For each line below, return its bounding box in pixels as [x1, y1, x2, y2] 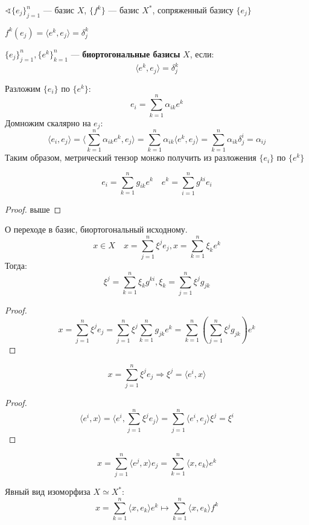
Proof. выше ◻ [5, 202, 62, 215]
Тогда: [5, 259, 27, 272]
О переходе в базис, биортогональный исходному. [5, 223, 188, 236]
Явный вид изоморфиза [5, 485, 91, 498]
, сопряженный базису [152, 4, 234, 16]
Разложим [5, 82, 41, 94]
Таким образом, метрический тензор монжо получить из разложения [5, 151, 256, 164]
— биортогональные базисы [71, 47, 180, 60]
